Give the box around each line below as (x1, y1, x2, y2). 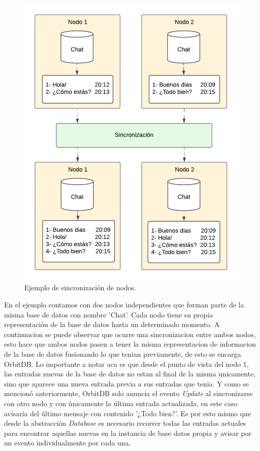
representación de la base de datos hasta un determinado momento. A (4, 319, 220, 330)
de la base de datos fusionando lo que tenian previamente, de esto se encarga (4, 349, 241, 359)
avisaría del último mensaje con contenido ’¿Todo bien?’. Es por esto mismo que (4, 408, 251, 418)
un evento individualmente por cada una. (4, 437, 131, 448)
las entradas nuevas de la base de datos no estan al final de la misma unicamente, (4, 368, 256, 379)
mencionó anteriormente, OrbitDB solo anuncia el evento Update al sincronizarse (4, 388, 253, 399)
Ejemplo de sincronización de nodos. (24, 282, 137, 293)
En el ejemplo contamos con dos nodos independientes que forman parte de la (4, 299, 244, 310)
